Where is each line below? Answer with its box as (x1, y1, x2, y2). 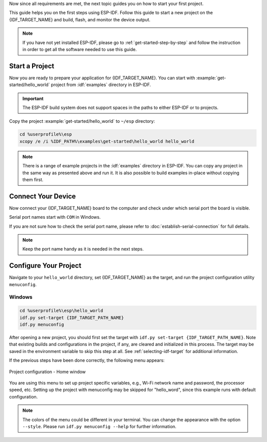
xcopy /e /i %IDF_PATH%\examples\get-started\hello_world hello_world (19, 139, 195, 144)
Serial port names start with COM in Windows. (9, 214, 101, 220)
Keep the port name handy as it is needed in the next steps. (22, 246, 144, 252)
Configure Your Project (9, 261, 82, 270)
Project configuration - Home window (9, 369, 86, 375)
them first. (22, 176, 44, 183)
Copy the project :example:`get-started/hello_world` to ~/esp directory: (9, 118, 155, 124)
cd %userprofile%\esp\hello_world (19, 308, 103, 314)
